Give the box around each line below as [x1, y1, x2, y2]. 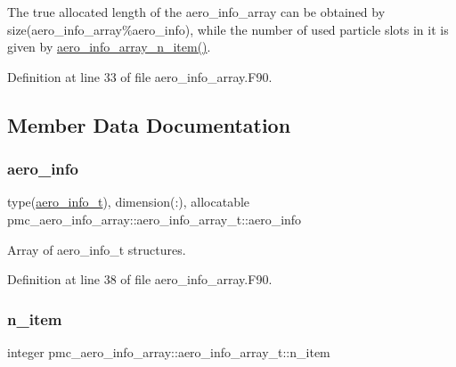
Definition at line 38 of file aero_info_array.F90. [7, 270, 273, 289]
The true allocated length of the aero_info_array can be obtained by [7, 3, 386, 20]
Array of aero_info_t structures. [7, 240, 186, 258]
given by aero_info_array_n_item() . [7, 37, 211, 56]
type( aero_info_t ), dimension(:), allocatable [7, 192, 250, 211]
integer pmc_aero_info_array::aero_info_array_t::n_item [7, 342, 330, 361]
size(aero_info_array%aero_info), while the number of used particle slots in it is [7, 20, 449, 38]
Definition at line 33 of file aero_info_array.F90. [7, 67, 273, 86]
